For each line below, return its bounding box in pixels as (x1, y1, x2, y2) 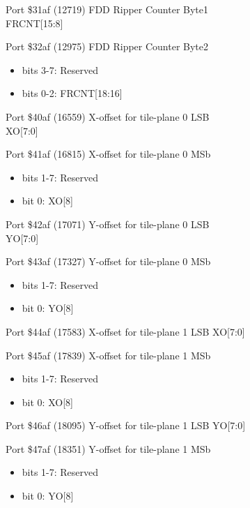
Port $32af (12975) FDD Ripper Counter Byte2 (6, 39, 209, 54)
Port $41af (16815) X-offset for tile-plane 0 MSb (6, 147, 211, 161)
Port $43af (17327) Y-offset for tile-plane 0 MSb (6, 254, 211, 269)
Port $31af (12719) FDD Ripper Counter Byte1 (6, 2, 209, 16)
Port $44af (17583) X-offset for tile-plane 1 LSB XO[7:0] (6, 324, 245, 338)
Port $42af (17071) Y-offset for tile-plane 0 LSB (6, 216, 210, 231)
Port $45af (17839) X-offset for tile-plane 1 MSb (6, 348, 211, 362)
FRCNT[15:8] (6, 15, 63, 30)
